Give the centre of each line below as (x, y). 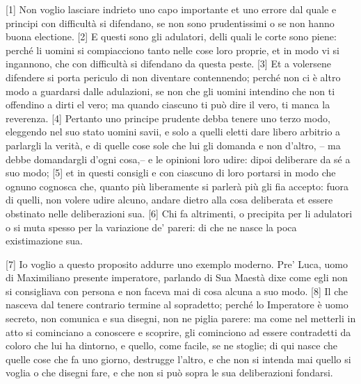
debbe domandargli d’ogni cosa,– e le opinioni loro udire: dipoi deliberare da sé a (178, 159)
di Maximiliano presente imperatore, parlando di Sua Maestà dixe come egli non (177, 277)
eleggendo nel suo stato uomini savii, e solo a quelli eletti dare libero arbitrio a (173, 132)
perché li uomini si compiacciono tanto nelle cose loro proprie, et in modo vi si (173, 50)
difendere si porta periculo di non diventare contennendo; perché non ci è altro (173, 77)
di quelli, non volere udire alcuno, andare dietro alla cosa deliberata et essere (169, 200)
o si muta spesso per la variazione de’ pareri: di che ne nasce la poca (151, 227)
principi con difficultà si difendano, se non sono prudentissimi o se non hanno (170, 23)
